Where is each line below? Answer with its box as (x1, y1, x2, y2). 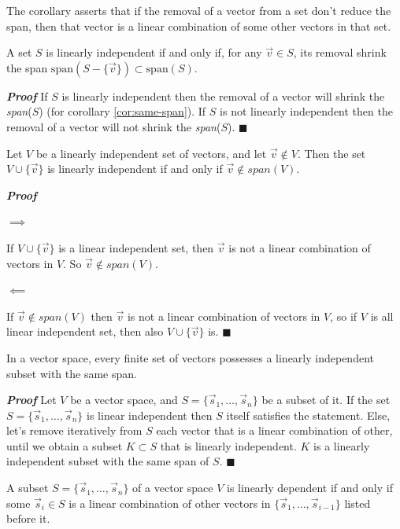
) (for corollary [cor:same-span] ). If (39, 103, 206, 119)
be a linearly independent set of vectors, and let (35, 145, 267, 161)
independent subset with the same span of (6, 453, 209, 469)
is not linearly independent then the (220, 103, 393, 119)
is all (370, 307, 394, 324)
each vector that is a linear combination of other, (156, 422, 393, 439)
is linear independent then (87, 406, 213, 423)
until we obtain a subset (6, 437, 123, 454)
